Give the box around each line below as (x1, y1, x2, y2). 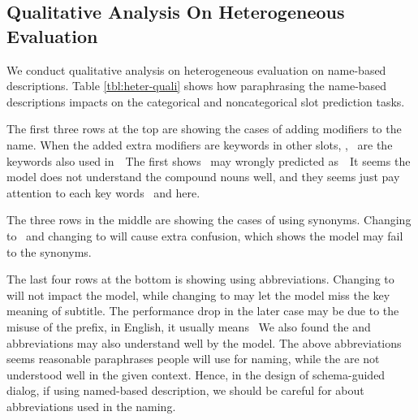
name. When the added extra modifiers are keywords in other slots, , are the (6, 136, 393, 153)
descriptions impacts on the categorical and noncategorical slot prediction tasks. (6, 93, 405, 110)
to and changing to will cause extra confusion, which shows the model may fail (6, 227, 403, 244)
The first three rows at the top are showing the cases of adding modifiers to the (6, 120, 402, 137)
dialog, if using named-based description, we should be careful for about (6, 382, 364, 399)
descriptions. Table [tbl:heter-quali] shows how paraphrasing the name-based (6, 77, 387, 94)
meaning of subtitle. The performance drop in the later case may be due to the (6, 302, 399, 319)
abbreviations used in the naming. (6, 397, 176, 414)
